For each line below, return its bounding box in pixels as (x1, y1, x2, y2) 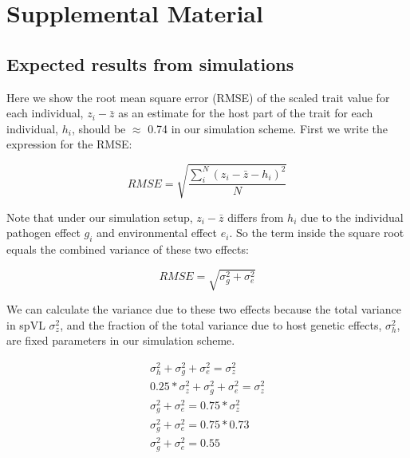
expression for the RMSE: (6, 136, 132, 152)
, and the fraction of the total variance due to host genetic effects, (60, 316, 382, 333)
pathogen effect (6, 224, 81, 241)
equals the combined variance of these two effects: (6, 240, 249, 257)
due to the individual (300, 208, 404, 225)
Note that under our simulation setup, (6, 208, 193, 225)
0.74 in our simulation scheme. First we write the (148, 120, 388, 136)
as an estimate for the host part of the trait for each (118, 105, 373, 121)
